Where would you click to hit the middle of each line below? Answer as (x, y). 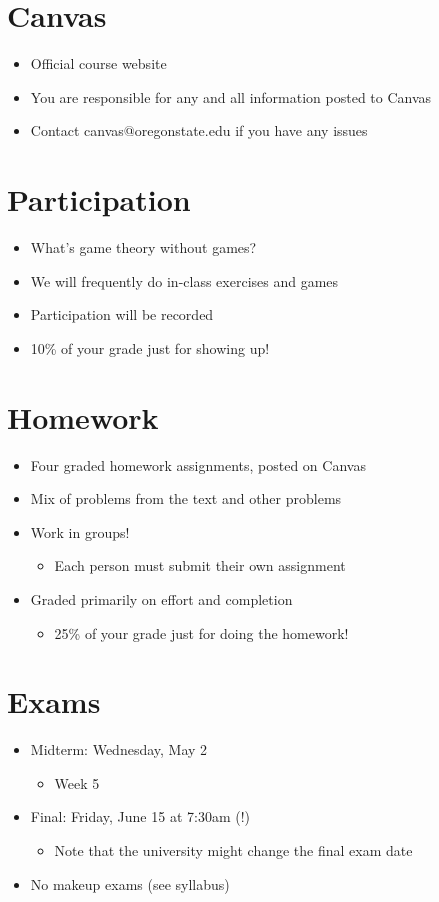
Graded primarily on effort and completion (161, 598)
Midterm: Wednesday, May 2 (119, 749)
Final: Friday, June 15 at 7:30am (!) (140, 816)
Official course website (98, 63)
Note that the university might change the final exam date (233, 850)
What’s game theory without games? (143, 247)
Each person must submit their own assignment (200, 565)
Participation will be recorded (122, 314)
